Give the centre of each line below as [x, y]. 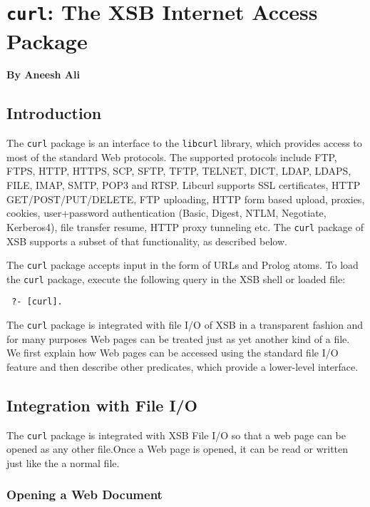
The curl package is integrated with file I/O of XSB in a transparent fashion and [185, 325]
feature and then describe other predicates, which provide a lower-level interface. [183, 366]
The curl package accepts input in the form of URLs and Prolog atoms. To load [183, 265]
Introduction [54, 113]
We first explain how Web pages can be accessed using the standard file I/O [173, 353]
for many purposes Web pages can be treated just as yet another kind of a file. [178, 338]
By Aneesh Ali [43, 75]
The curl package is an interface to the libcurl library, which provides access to [184, 143]
